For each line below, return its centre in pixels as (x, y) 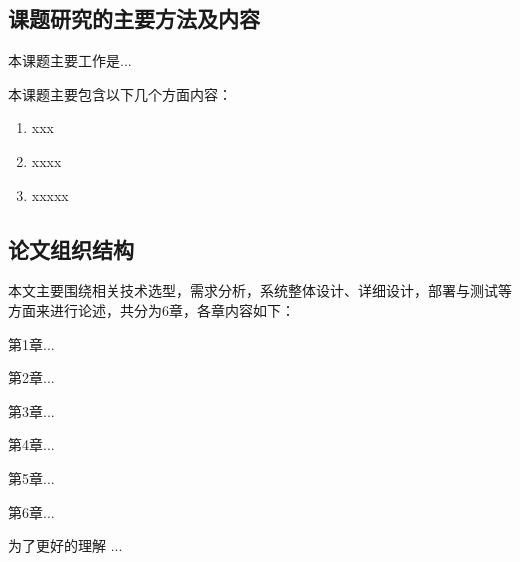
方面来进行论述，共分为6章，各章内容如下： (151, 309)
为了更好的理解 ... (65, 545)
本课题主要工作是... (70, 60)
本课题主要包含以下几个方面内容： (120, 93)
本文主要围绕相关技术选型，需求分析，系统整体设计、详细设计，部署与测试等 (260, 290)
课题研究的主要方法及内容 (134, 18)
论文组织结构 (71, 248)
